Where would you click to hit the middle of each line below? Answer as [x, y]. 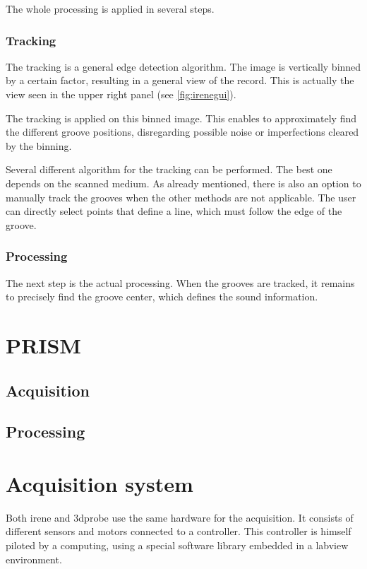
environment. [34, 559]
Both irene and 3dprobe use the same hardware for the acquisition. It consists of [180, 517]
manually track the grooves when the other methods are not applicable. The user [181, 197]
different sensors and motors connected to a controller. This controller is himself [179, 531]
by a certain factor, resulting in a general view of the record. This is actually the [180, 80]
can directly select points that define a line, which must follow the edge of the [174, 211]
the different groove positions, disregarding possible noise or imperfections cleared [182, 132]
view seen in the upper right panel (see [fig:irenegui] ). [121, 94]
